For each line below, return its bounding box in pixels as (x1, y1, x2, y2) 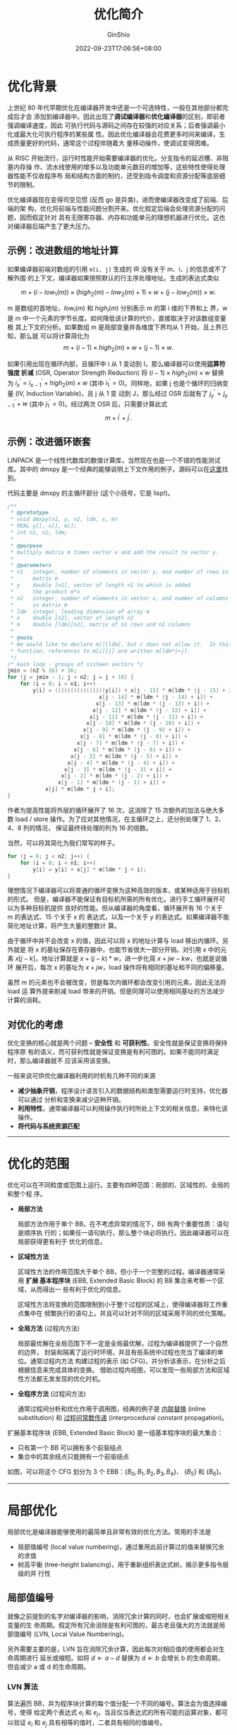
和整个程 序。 (7, 1190, 47, 1198)
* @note (10, 634, 33, 641)
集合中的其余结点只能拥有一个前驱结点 (17, 1453, 129, 1461)
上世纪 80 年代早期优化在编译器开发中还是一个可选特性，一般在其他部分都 (7, 103, 223, 112)
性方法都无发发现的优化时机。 (17, 1375, 104, 1383)
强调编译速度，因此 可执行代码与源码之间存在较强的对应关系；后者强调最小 (7, 121, 226, 130)
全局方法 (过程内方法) (17, 1324, 80, 1333)
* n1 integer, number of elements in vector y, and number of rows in (10, 568, 229, 576)
